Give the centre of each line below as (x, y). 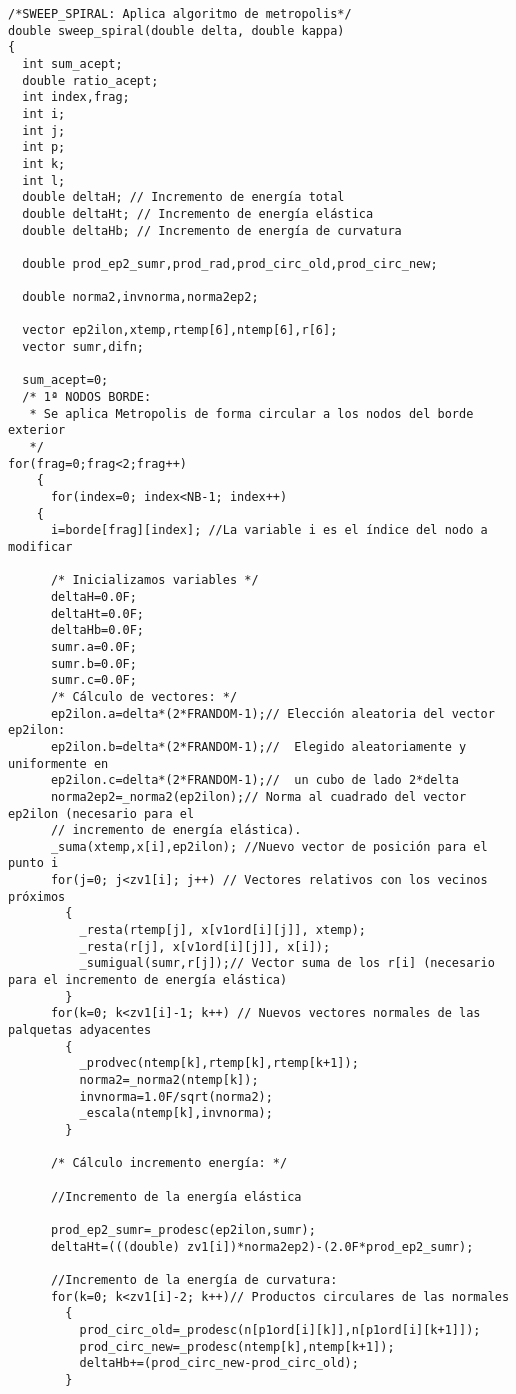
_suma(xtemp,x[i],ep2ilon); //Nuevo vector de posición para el (269, 846)
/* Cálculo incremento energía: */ (169, 1163)
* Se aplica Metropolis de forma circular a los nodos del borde (251, 413)
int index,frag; (76, 97)
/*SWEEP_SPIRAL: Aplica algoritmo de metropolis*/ (180, 14)
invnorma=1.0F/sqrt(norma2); (176, 1096)
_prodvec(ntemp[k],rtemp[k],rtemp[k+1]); (219, 1063)
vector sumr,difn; (83, 347)
